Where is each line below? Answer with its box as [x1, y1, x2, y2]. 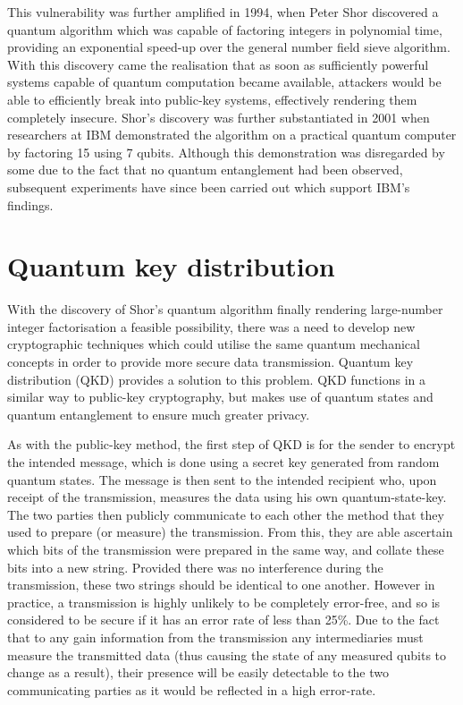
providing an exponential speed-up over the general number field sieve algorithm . [7, 38, 450, 56]
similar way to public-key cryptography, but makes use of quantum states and [7, 387, 434, 406]
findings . [7, 195, 54, 214]
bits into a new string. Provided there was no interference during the [7, 557, 383, 576]
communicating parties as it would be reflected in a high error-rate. [7, 680, 376, 699]
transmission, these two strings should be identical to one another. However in [7, 575, 435, 594]
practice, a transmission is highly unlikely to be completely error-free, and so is [7, 592, 441, 611]
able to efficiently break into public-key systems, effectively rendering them [7, 89, 417, 108]
